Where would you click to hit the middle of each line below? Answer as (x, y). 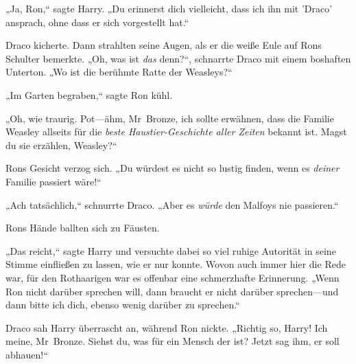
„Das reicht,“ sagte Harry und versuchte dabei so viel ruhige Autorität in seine (171, 250)
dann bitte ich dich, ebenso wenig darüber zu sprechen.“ (123, 305)
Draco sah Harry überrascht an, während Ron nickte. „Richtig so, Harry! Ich (167, 327)
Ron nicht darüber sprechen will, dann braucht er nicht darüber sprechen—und (172, 291)
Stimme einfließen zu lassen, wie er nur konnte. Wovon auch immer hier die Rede (176, 264)
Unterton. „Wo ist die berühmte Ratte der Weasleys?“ (119, 72)
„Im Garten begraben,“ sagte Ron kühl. (89, 94)
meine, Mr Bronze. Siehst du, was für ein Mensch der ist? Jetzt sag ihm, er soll (173, 341)
